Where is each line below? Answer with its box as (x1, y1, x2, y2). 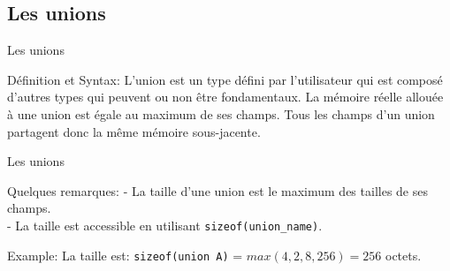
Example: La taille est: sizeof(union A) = (7, 245, 243, 264)
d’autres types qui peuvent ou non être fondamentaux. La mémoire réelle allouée (7, 87, 444, 106)
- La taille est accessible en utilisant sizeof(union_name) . (7, 215, 323, 234)
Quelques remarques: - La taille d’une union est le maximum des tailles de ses (7, 181, 428, 199)
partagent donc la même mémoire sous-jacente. (7, 122, 261, 140)
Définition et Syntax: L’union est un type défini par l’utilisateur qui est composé (7, 70, 443, 88)
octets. (385, 245, 422, 264)
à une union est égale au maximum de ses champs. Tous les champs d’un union (7, 104, 435, 123)
